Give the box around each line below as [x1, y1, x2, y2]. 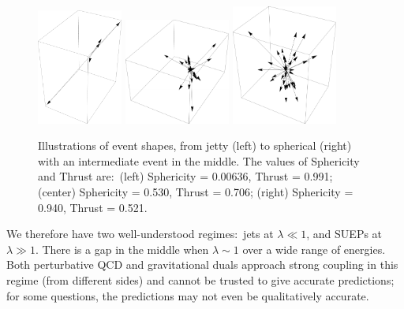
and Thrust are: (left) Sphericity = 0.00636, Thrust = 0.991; [38, 168, 333, 184]
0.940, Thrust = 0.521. [38, 199, 148, 215]
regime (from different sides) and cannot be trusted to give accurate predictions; [6, 271, 395, 288]
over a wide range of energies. [242, 240, 386, 257]
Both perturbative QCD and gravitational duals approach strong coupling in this [6, 256, 398, 273]
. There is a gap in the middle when [35, 240, 209, 257]
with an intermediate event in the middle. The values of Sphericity [38, 152, 360, 169]
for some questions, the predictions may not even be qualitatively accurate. [6, 287, 369, 303]
